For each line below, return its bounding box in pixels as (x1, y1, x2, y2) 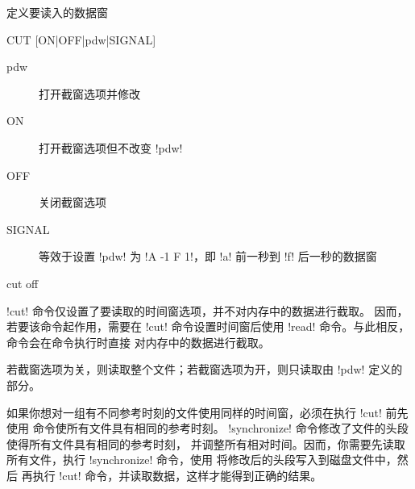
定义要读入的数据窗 (6, 4, 108, 20)
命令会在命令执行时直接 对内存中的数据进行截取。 (6, 333, 270, 350)
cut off (6, 274, 39, 291)
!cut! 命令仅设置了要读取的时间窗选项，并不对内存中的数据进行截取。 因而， (6, 302, 409, 319)
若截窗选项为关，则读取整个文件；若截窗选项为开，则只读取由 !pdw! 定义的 (6, 361, 403, 378)
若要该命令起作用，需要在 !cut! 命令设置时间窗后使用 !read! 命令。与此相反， (6, 318, 410, 335)
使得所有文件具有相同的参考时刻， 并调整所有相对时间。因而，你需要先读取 (6, 435, 405, 452)
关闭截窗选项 (39, 194, 106, 211)
